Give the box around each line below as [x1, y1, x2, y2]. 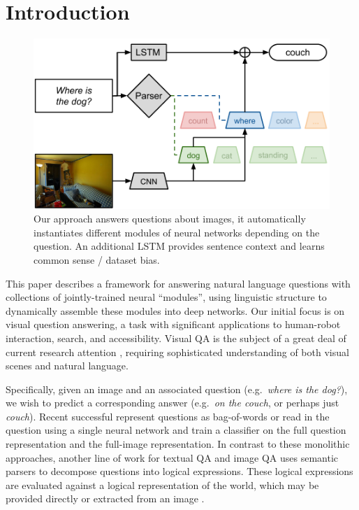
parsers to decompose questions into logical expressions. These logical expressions [6, 464, 353, 479]
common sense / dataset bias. [34, 252, 160, 267]
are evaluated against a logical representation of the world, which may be [6, 477, 319, 492]
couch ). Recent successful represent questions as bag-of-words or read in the [6, 409, 330, 423]
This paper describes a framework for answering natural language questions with [6, 276, 351, 290]
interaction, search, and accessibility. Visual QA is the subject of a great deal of [6, 330, 346, 345]
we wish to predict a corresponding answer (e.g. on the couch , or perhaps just [6, 395, 339, 410]
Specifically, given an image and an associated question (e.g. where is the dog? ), [6, 381, 348, 396]
